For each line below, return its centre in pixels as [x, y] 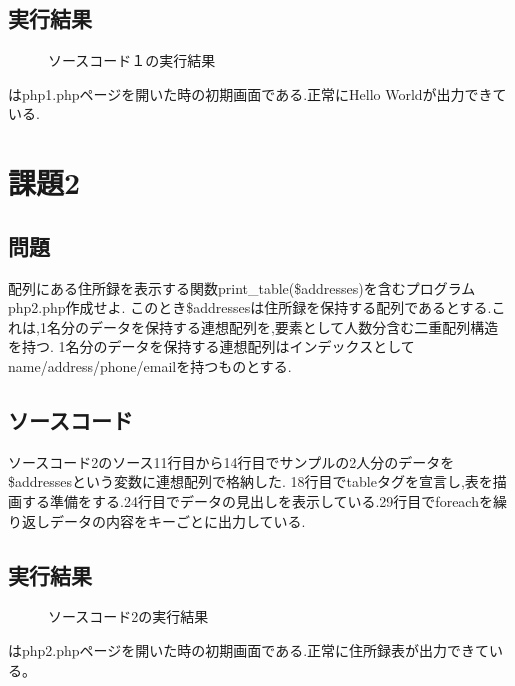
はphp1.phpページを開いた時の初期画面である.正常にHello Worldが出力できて [257, 93]
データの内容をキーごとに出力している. [177, 520]
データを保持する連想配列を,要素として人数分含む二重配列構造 [293, 326]
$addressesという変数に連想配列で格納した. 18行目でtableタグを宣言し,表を [250, 481]
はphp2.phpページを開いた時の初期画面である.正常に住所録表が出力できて [249, 649]
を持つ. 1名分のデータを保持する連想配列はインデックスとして [211, 346]
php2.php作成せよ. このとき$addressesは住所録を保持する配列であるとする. [250, 307]
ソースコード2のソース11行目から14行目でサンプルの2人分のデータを [231, 461]
